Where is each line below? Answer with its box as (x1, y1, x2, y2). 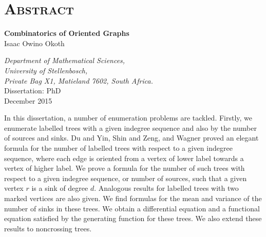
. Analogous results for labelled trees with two (94, 183, 239, 193)
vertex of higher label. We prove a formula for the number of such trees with (4, 163, 245, 173)
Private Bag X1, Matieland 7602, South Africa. (4, 75, 153, 86)
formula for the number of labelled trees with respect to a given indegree (4, 143, 233, 153)
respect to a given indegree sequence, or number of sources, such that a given (4, 172, 247, 183)
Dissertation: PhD (4, 85, 61, 96)
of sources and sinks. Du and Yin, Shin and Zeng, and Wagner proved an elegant (4, 132, 259, 143)
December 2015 (4, 95, 52, 106)
